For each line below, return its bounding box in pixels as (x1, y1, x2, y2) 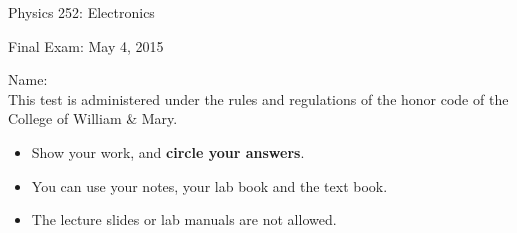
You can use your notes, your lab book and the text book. (31, 175, 388, 196)
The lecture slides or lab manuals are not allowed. (31, 209, 337, 230)
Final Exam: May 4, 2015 (8, 35, 164, 56)
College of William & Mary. (8, 108, 178, 129)
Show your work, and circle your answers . (31, 141, 305, 162)
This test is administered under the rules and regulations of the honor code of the (8, 88, 509, 109)
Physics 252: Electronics (8, 2, 155, 22)
